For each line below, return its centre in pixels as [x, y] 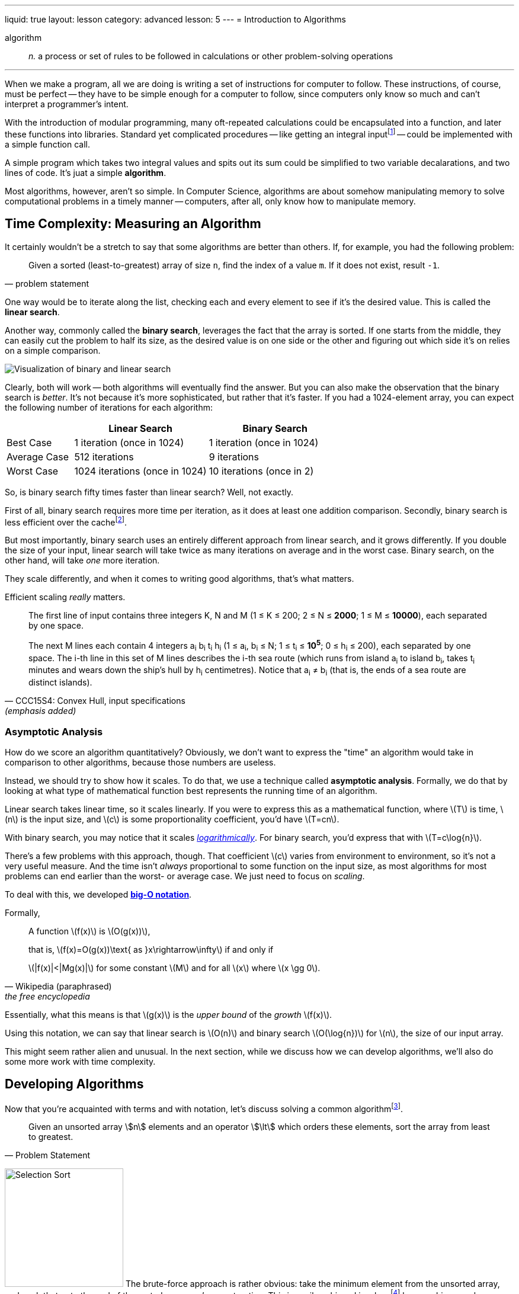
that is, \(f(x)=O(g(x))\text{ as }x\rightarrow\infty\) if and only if [151, 949]
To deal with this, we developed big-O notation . [98, 894]
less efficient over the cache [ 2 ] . [66, 521]
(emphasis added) [41, 711]
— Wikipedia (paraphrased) [58, 986]
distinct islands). [60, 683]
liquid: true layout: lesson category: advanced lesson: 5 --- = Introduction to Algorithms [175, 19]
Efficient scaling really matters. [65, 597]
